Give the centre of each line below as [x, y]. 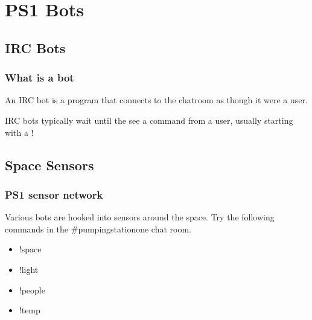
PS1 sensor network [54, 194]
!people [32, 290]
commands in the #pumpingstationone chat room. [98, 229]
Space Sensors [49, 165]
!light [29, 269]
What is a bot [40, 78]
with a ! [19, 132]
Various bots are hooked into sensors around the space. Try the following [140, 217]
